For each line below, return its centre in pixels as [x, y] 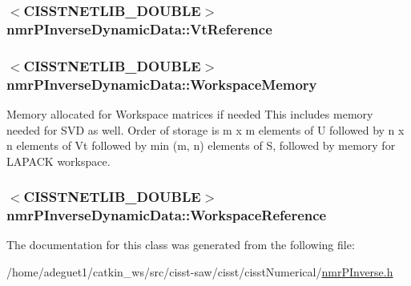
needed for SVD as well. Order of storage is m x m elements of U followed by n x [205, 129]
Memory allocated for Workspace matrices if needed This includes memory [190, 113]
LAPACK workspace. [58, 161]
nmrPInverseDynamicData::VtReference [139, 28]
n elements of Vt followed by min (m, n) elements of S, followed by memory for [201, 145]
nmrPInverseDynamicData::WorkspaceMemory [162, 84]
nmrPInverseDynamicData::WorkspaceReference [167, 215]
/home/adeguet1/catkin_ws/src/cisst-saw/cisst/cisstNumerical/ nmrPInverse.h [200, 272]
